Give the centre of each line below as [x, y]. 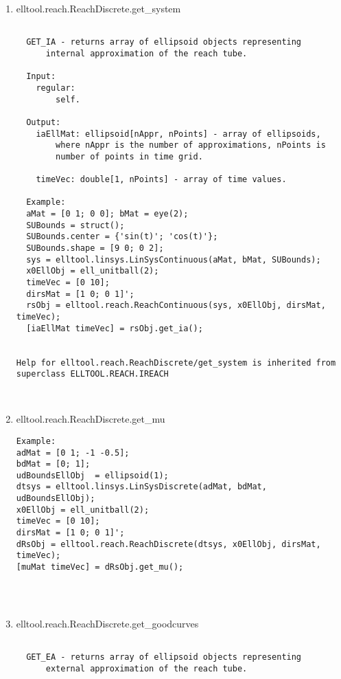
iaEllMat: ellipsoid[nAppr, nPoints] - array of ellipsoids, [178, 134]
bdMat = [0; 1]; [53, 464]
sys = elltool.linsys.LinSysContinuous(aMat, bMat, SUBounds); [174, 259]
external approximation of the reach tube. [146, 668]
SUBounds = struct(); [75, 225]
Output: [44, 122]
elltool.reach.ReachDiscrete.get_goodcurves [107, 623]
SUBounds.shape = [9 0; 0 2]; [95, 248]
